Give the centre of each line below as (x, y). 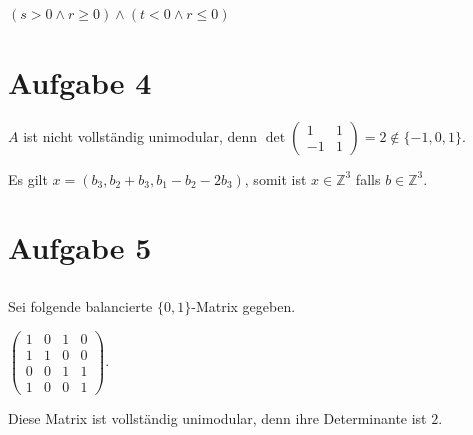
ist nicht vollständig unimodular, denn (140, 135)
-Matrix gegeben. (243, 305)
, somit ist (275, 178)
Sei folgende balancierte (80, 305)
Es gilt (28, 178)
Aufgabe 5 (80, 247)
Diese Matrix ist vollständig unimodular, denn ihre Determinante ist (217, 417)
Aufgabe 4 (80, 81)
